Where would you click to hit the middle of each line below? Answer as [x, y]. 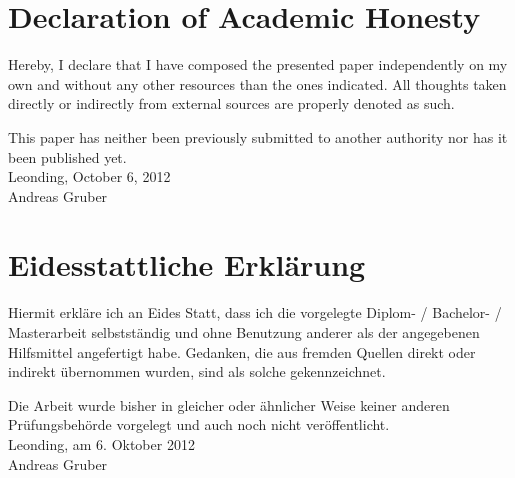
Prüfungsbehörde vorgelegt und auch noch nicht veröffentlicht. [199, 424]
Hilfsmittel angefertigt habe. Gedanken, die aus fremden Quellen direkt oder [242, 351]
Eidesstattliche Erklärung [187, 264]
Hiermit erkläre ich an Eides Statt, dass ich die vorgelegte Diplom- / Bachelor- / [255, 312]
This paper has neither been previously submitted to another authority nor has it [258, 136]
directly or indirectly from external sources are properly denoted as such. [231, 103]
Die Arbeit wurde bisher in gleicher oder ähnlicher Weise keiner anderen [229, 404]
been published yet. [67, 156]
